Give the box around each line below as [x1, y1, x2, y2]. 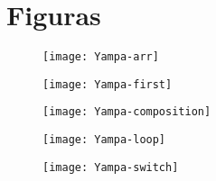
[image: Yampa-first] [42, 77, 173, 91]
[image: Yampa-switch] [42, 160, 179, 174]
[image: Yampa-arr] [42, 50, 159, 64]
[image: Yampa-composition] [42, 105, 211, 119]
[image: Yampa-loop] [42, 133, 166, 147]
